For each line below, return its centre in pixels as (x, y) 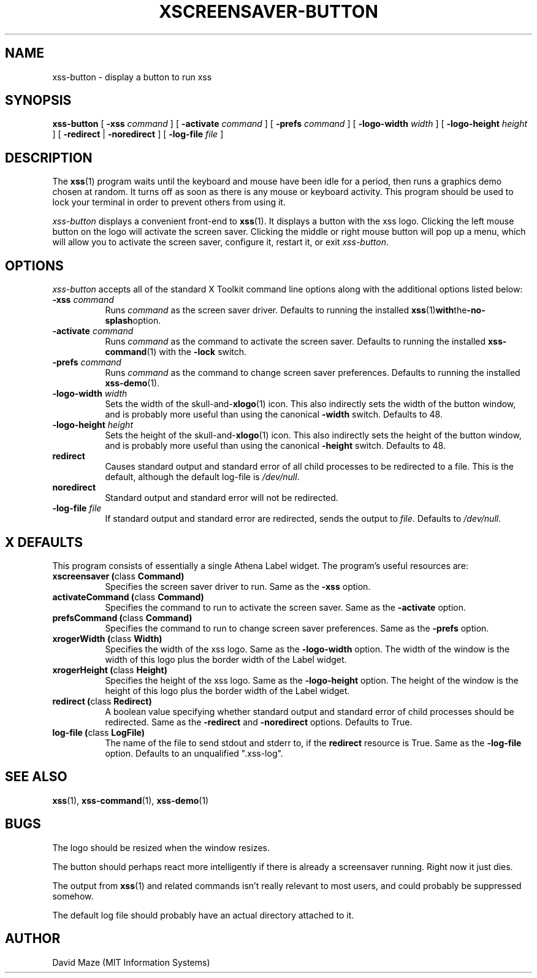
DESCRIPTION (49, 158)
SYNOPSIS (38, 101)
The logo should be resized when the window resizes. (161, 847)
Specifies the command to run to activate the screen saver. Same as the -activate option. (286, 607)
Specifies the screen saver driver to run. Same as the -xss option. (238, 586)
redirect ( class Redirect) (102, 701)
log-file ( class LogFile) (98, 732)
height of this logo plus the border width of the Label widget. (227, 690)
